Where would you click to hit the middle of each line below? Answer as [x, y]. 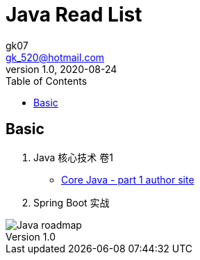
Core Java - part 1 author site [128, 179]
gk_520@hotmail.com [55, 57]
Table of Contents [47, 81]
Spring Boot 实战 [72, 202]
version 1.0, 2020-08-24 [61, 69]
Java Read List [74, 15]
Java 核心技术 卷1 [73, 157]
